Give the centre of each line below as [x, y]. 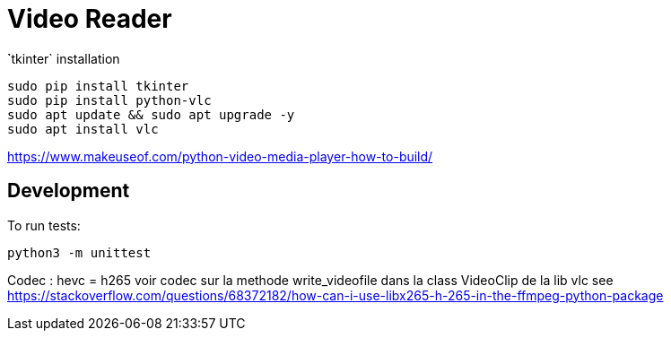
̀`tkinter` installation [64, 58]
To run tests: [44, 225]
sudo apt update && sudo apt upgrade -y [151, 114]
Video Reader [90, 19]
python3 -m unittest [79, 252]
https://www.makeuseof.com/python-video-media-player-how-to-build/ [220, 156]
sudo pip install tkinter [98, 86]
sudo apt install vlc [83, 129]
